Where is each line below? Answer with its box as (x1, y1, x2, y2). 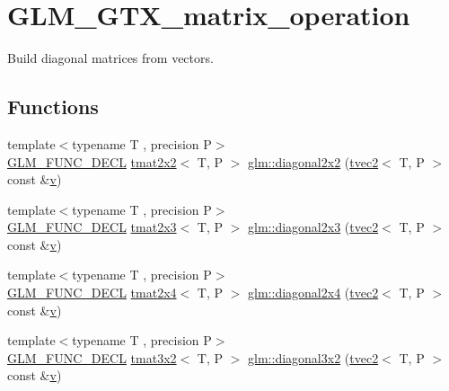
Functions (7, 93, 99, 120)
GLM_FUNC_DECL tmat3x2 (7, 348, 177, 367)
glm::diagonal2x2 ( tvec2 (248, 152, 379, 171)
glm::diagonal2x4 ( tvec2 (248, 283, 379, 302)
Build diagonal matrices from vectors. (7, 49, 214, 67)
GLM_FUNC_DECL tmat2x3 (7, 218, 177, 236)
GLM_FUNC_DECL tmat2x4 (7, 283, 177, 302)
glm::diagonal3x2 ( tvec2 (248, 348, 379, 367)
